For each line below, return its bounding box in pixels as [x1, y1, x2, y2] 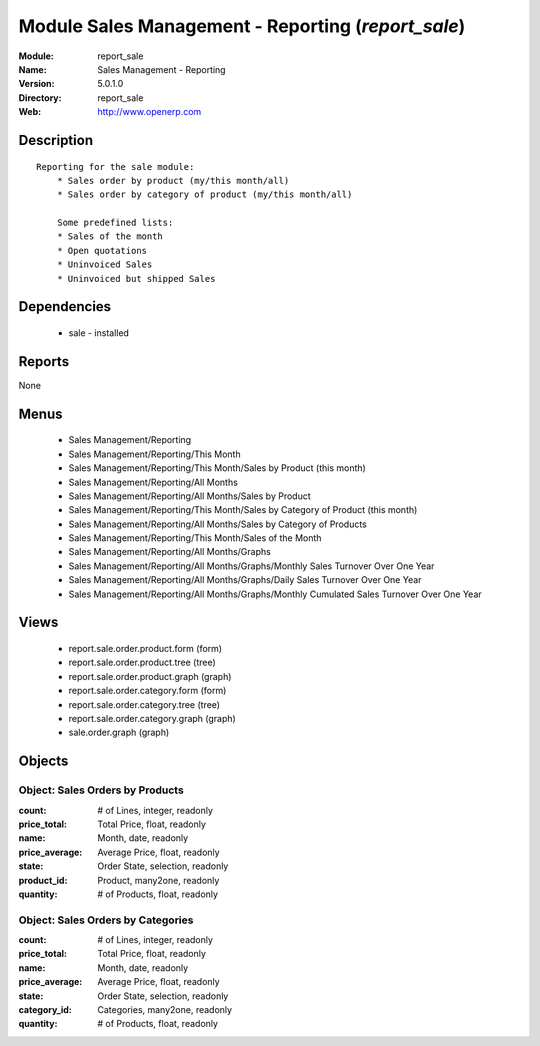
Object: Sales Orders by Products [18, 783, 184, 797]
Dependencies [18, 298, 112, 315]
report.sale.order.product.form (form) [68, 643, 223, 655]
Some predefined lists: [56, 217, 174, 229]
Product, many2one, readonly [97, 874, 220, 886]
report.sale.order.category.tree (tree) [68, 698, 220, 710]
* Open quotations [56, 245, 148, 256]
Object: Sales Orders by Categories [18, 913, 194, 927]
